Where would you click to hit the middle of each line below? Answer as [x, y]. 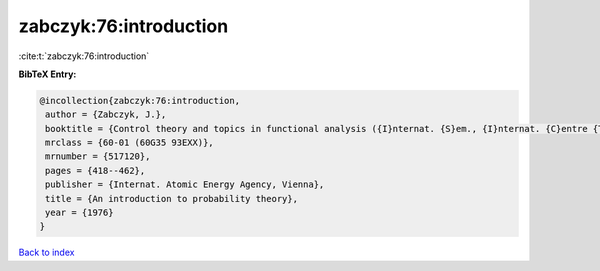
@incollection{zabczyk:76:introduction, [139, 100]
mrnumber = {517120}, [98, 156]
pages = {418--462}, [95, 170]
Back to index [46, 252]
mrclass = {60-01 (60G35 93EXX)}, [129, 143]
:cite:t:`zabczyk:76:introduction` [84, 56]
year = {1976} [79, 213]
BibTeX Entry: [47, 74]
